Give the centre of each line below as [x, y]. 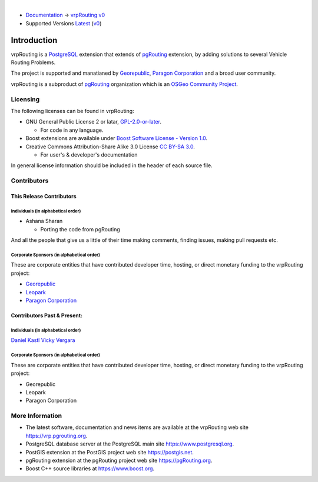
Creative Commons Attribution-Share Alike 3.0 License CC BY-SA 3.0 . [110, 147]
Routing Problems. [33, 62]
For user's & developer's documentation [89, 154]
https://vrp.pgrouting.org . [57, 436]
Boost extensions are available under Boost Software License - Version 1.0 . [117, 138]
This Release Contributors [44, 196]
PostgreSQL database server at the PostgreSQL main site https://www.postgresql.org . [130, 444]
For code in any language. [72, 130]
